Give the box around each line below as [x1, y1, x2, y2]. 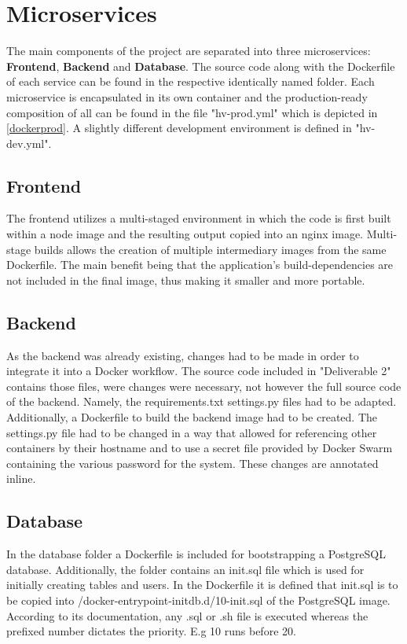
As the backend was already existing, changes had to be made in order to [6, 347, 359, 363]
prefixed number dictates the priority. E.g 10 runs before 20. [6, 623, 296, 639]
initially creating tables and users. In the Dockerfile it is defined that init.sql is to [6, 576, 398, 593]
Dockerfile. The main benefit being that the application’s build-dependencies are [6, 256, 394, 273]
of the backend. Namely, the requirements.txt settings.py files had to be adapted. [6, 393, 397, 410]
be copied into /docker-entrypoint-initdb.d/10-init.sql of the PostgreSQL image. [6, 591, 390, 608]
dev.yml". [6, 134, 52, 151]
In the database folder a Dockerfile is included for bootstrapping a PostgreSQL [6, 546, 386, 562]
